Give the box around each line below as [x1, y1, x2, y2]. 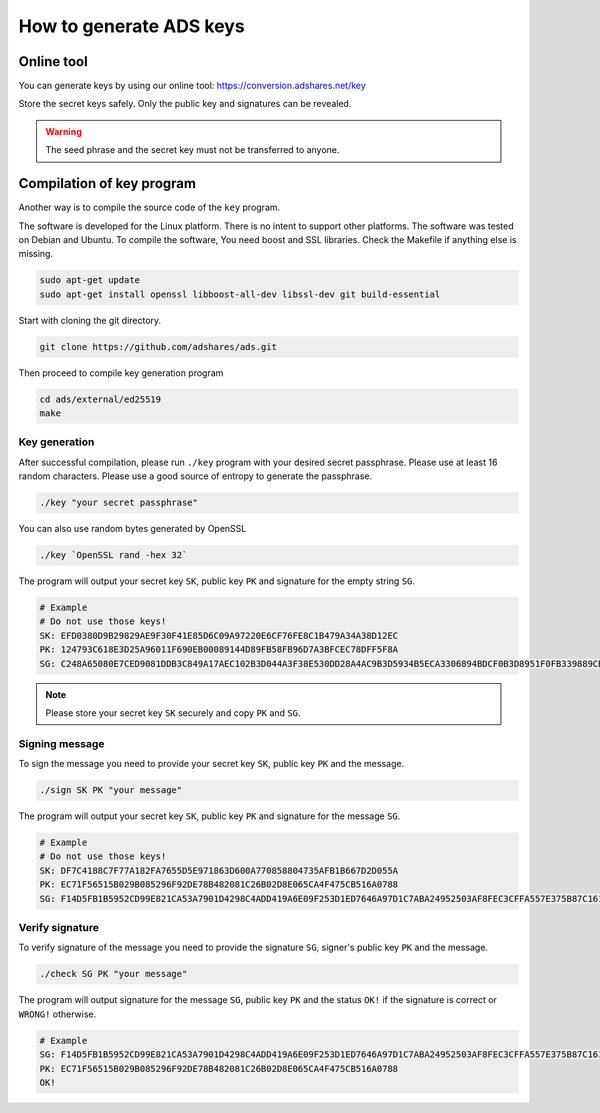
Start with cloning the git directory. [18, 314, 162, 326]
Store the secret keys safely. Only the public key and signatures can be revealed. [18, 98, 352, 110]
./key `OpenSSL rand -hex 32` [39, 550, 188, 561]
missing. [18, 248, 54, 260]
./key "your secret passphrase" [39, 497, 199, 509]
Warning [45, 125, 82, 137]
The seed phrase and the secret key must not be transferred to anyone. [45, 144, 340, 156]
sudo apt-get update [39, 275, 140, 286]
